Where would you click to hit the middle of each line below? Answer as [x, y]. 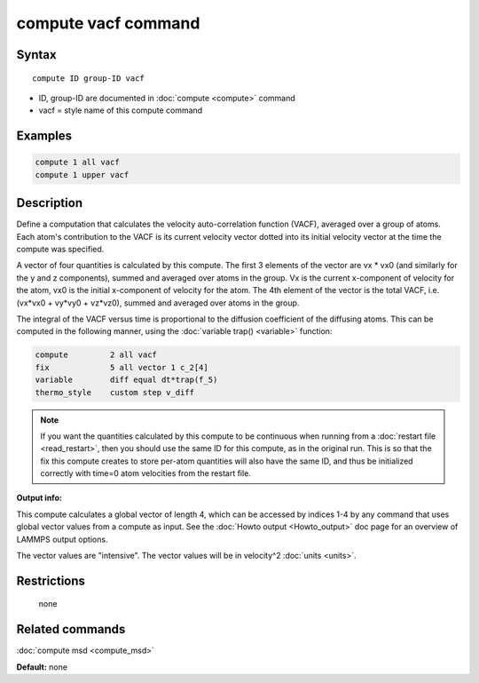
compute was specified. [60, 250]
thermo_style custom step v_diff [115, 392]
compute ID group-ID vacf [89, 78]
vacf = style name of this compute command [121, 110]
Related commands [71, 629]
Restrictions [51, 580]
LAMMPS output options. [62, 539]
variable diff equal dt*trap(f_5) [126, 380]
